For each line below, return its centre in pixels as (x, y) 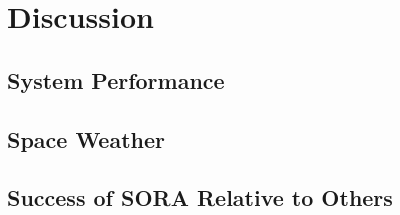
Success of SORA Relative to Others (200, 197)
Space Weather (86, 138)
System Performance (116, 79)
